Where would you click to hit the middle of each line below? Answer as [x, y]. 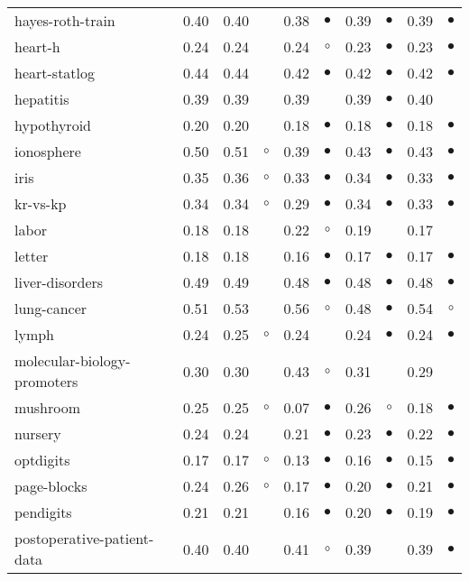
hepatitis [42, 99]
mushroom [48, 407]
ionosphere [48, 151]
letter [32, 256]
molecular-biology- [73, 360]
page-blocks [51, 486]
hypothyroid [53, 125]
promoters [46, 381]
